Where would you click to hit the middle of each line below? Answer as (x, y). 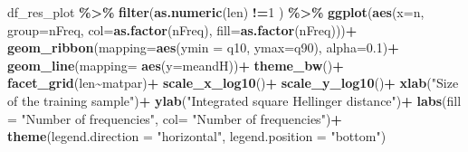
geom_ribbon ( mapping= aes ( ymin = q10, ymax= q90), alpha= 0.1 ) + (203, 47)
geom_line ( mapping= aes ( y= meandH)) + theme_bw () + (176, 65)
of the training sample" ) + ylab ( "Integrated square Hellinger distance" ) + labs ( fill (234, 100)
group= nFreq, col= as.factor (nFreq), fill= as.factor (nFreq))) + (182, 29)
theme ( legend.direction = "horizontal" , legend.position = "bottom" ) (197, 136)
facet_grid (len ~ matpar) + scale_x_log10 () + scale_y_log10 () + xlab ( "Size (233, 83)
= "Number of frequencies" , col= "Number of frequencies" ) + (175, 118)
